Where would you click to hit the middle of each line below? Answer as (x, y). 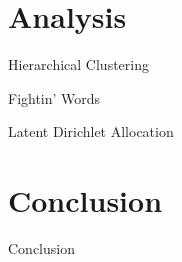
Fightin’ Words (54, 97)
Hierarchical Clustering (78, 64)
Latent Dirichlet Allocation (91, 131)
